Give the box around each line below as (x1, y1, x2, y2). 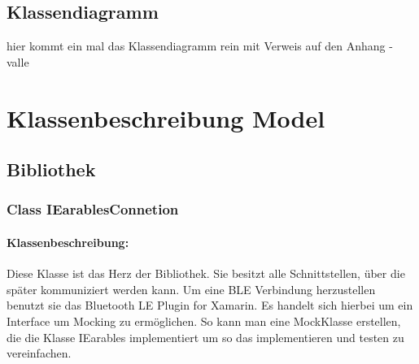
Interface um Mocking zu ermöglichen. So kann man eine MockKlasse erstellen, (7, 312, 401, 329)
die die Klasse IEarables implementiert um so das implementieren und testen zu (7, 328, 404, 345)
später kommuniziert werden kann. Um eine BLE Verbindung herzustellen (7, 280, 376, 297)
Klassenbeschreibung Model (7, 101, 325, 134)
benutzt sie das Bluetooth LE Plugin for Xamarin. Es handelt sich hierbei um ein (7, 297, 413, 314)
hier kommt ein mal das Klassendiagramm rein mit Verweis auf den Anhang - (7, 37, 393, 54)
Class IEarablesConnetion (7, 199, 179, 219)
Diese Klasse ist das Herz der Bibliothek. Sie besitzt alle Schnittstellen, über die (7, 265, 405, 282)
